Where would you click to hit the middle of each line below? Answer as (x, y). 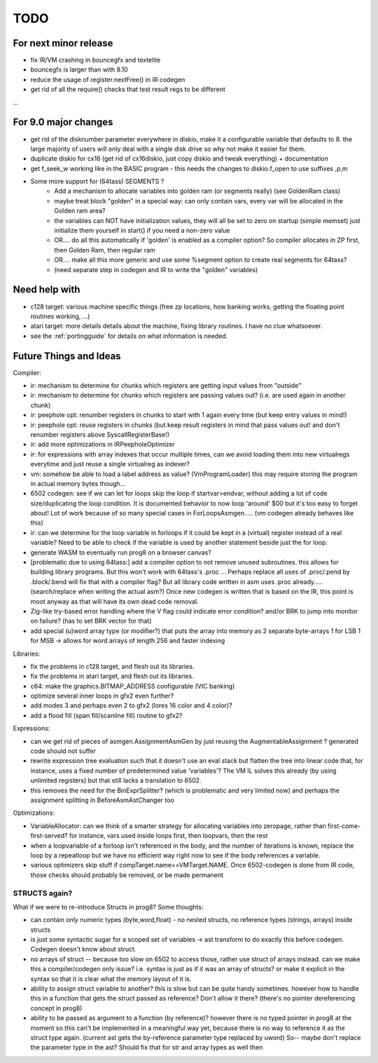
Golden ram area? (80, 211)
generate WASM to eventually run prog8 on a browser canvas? (121, 552)
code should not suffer (63, 751)
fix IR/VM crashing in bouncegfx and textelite (96, 60)
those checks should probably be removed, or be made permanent (127, 875)
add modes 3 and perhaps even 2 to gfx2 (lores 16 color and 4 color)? (131, 705)
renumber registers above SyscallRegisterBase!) (100, 434)
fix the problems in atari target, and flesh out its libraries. (112, 676)
